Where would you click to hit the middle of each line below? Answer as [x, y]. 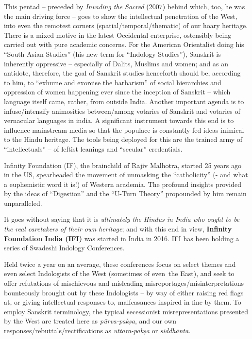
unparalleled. [23, 203]
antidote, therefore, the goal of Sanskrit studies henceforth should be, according [122, 73]
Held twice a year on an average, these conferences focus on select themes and [120, 264]
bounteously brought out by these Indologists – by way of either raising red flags [124, 292]
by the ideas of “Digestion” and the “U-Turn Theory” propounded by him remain [125, 193]
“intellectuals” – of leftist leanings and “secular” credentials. [93, 148]
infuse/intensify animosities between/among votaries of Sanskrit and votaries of [122, 111]
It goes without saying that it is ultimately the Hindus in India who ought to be [122, 219]
